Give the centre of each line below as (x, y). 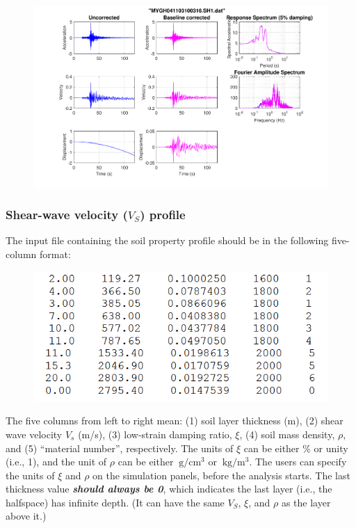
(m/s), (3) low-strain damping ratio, (155, 434)
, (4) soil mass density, (287, 434)
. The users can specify (298, 462)
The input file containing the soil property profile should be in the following (167, 240)
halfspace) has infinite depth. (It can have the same (115, 502)
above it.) (26, 516)
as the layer (306, 502)
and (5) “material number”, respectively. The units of (120, 448)
